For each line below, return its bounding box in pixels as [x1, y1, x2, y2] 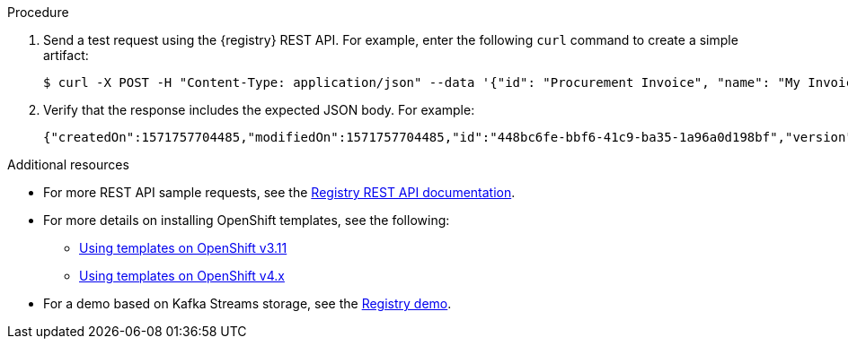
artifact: [43, 48, 89, 63]
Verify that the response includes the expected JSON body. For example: [43, 102, 475, 117]
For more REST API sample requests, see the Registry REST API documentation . [43, 185, 516, 200]
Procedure [7, 4, 69, 20]
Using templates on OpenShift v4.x [79, 268, 285, 283]
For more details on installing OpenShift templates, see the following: [43, 212, 450, 228]
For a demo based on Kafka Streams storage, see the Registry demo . [43, 296, 452, 311]
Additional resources [7, 157, 129, 172]
